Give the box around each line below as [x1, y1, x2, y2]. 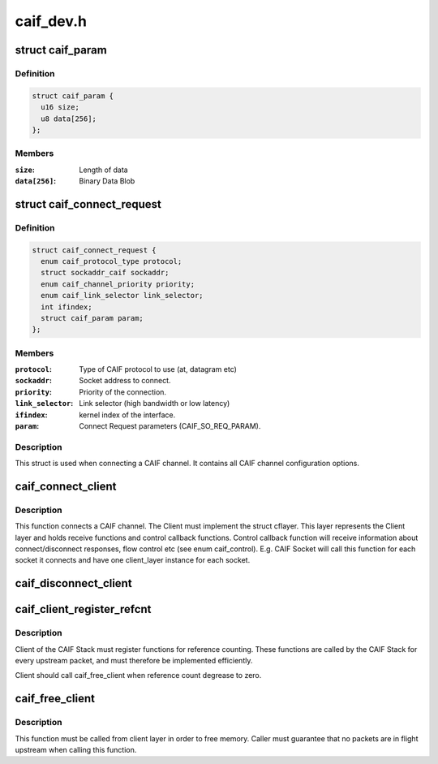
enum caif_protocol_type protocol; [41, 257, 182, 265]
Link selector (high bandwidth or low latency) [79, 399, 230, 408]
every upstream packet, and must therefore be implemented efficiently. [15, 656, 253, 666]
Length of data [79, 165, 129, 175]
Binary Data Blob [79, 176, 135, 186]
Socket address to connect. [79, 376, 171, 386]
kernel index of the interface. [79, 410, 176, 420]
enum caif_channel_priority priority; [41, 279, 195, 288]
